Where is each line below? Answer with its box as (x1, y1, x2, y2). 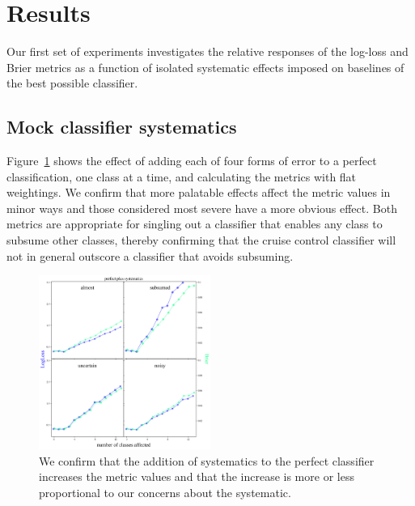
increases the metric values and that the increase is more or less (39, 468, 354, 485)
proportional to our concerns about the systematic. (39, 483, 291, 500)
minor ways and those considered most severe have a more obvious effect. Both (6, 199, 397, 216)
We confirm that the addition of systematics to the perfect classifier (39, 452, 375, 469)
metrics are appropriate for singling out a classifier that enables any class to (6, 215, 383, 232)
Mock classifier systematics (6, 114, 237, 139)
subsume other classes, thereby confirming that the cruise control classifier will (6, 232, 396, 249)
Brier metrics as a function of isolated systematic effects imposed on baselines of (6, 58, 404, 75)
